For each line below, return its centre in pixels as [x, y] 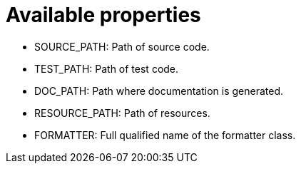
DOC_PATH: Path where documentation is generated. [159, 91]
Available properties [103, 15]
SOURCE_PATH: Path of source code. [122, 46]
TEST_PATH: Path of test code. [107, 68]
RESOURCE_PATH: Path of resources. [122, 113]
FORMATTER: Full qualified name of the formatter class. [165, 135]
